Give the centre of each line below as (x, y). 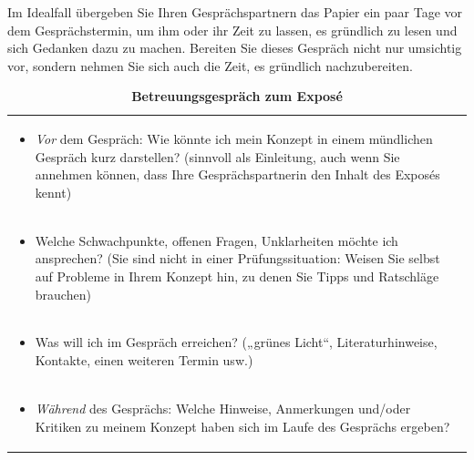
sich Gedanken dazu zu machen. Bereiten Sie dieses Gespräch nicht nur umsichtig (235, 48)
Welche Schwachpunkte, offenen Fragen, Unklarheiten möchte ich (216, 240)
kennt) (53, 192)
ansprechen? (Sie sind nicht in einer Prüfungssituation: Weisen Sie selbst (237, 258)
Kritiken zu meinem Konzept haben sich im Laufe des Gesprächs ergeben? (242, 426)
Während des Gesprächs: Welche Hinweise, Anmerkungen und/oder (223, 408)
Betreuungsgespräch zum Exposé (237, 96)
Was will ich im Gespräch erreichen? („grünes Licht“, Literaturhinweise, (236, 342)
